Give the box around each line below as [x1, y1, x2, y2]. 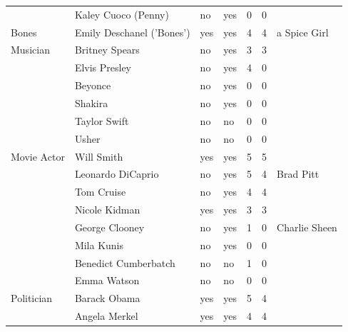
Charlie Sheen [277, 219, 337, 234]
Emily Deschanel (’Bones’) [74, 24, 190, 39]
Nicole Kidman [74, 202, 140, 217]
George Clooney [74, 219, 145, 234]
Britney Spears [74, 42, 140, 57]
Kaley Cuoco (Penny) [74, 6, 169, 21]
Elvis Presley [74, 60, 132, 75]
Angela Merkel [74, 308, 138, 323]
